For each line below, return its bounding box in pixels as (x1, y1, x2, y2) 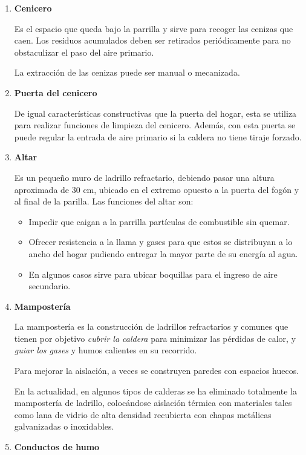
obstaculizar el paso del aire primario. (14, 45, 154, 58)
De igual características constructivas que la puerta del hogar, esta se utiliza (14, 106, 297, 119)
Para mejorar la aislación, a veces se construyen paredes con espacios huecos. (14, 364, 299, 377)
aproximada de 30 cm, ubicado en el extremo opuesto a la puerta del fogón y (14, 183, 299, 195)
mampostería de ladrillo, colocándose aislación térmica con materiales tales (14, 396, 292, 409)
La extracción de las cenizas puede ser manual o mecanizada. (14, 66, 240, 79)
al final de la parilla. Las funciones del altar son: (14, 195, 194, 208)
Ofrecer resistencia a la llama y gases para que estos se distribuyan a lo (28, 235, 293, 248)
